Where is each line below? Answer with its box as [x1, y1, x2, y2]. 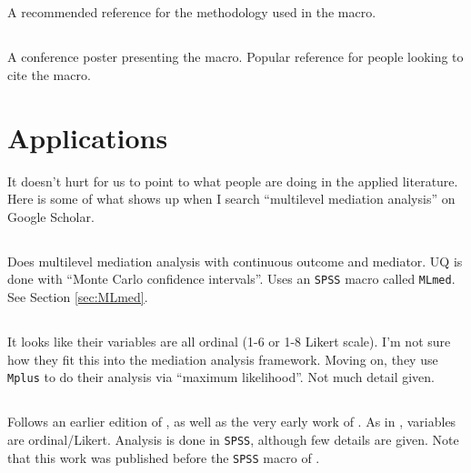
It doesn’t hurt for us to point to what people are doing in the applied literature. [7, 171, 458, 190]
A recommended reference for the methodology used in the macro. [7, 3, 376, 22]
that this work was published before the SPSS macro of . [7, 448, 320, 467]
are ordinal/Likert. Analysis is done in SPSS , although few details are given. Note [7, 429, 459, 448]
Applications [7, 118, 168, 156]
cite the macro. [7, 65, 91, 84]
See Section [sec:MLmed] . [7, 287, 148, 307]
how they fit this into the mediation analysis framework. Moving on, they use [7, 349, 438, 368]
